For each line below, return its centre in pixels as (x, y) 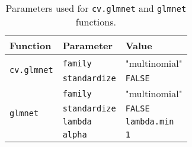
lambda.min (150, 122)
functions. (96, 22)
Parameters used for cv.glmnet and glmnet (96, 8)
